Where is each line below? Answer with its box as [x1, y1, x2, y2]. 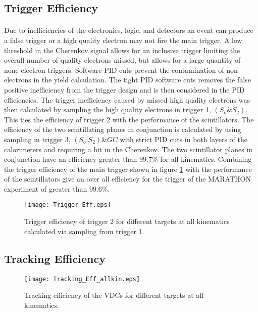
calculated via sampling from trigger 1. [24, 226, 144, 236]
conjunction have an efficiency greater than [4, 154, 137, 164]
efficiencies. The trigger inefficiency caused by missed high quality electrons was [4, 94, 250, 105]
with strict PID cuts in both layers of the [120, 133, 247, 144]
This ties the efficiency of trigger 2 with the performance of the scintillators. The [4, 114, 254, 124]
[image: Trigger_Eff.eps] [24, 201, 111, 209]
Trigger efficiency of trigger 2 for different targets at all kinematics [24, 216, 230, 227]
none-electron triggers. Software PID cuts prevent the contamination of [4, 64, 224, 75]
